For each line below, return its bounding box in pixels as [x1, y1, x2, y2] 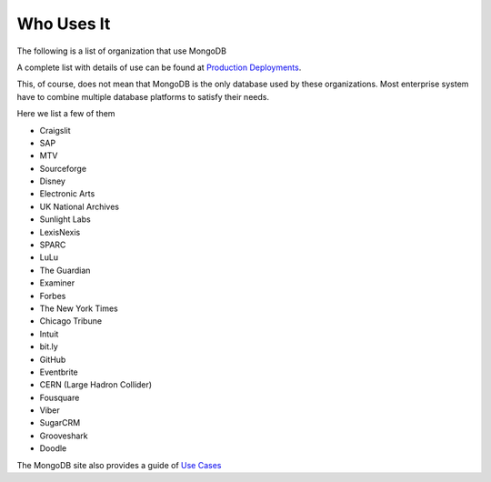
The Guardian [39, 265, 91, 276]
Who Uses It [16, 14, 111, 34]
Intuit [39, 328, 59, 339]
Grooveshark [39, 430, 88, 441]
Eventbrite [39, 367, 78, 377]
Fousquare [39, 392, 80, 403]
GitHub [39, 354, 66, 365]
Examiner [39, 277, 75, 288]
